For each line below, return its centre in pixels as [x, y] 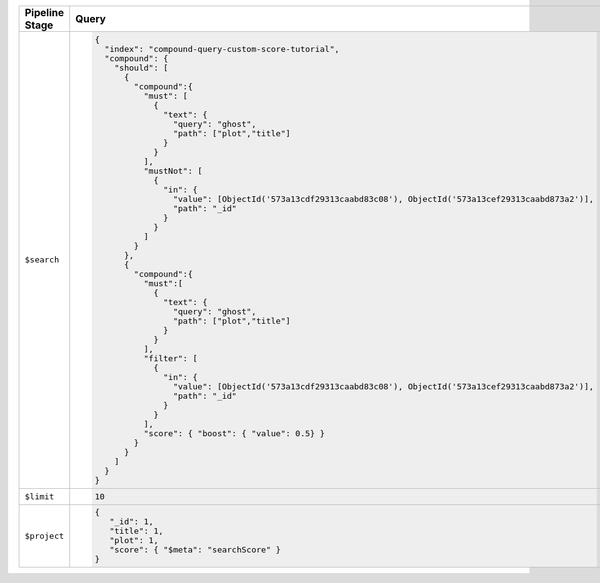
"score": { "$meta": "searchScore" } [195, 550]
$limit [39, 496]
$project [44, 535]
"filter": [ [171, 358]
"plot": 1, [134, 540]
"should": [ [141, 67]
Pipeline [44, 12]
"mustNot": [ [173, 170]
